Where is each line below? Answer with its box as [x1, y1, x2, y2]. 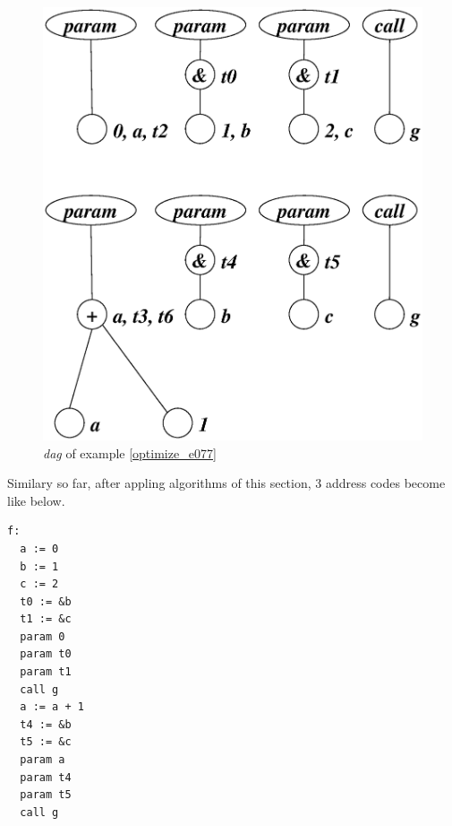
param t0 [20, 648, 72, 661]
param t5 [20, 788, 72, 802]
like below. [7, 491, 65, 509]
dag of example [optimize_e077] [43, 443, 217, 462]
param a [20, 753, 65, 767]
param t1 [20, 665, 72, 679]
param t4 [20, 770, 72, 784]
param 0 [20, 630, 65, 643]
